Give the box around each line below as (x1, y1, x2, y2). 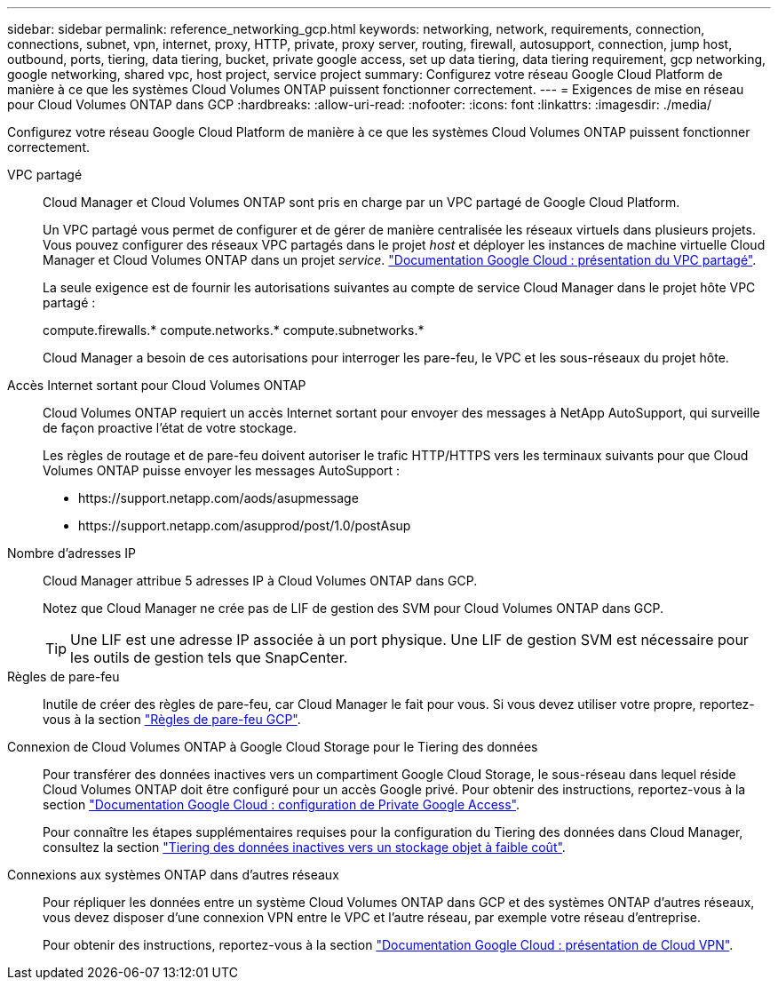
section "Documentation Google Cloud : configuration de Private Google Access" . (43, 797, 520, 812)
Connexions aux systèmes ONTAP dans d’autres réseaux (7, 867, 339, 882)
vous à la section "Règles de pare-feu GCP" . (43, 712, 301, 727)
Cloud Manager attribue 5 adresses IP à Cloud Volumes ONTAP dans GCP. (43, 573, 478, 588)
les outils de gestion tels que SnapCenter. (70, 649, 348, 666)
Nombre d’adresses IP (7, 545, 136, 561)
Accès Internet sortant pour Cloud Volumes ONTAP (7, 378, 306, 393)
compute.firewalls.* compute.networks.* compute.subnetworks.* (43, 322, 425, 338)
